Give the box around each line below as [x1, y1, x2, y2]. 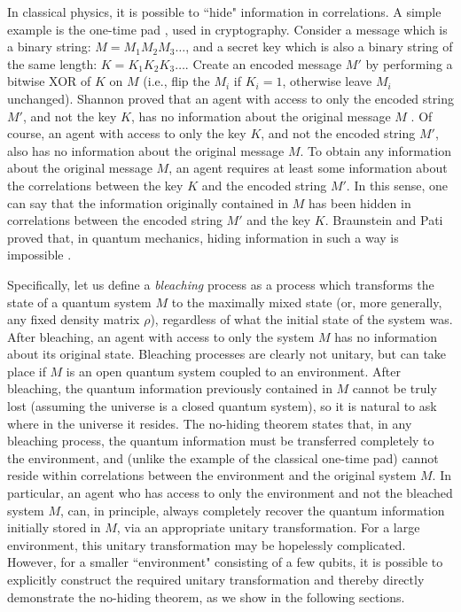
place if [7, 361, 46, 380]
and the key [246, 211, 311, 229]
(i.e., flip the [143, 72, 210, 90]
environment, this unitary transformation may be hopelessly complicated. [7, 535, 406, 554]
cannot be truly [352, 379, 437, 398]
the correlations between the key [7, 175, 184, 194]
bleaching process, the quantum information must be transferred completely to [7, 431, 434, 450]
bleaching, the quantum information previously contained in [7, 379, 332, 398]
